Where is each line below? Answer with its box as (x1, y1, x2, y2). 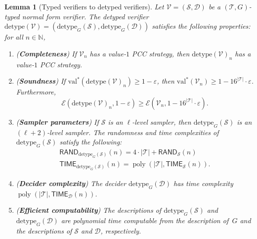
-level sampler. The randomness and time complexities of (46, 127, 219, 137)
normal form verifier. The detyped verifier (22, 11, 149, 21)
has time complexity (173, 178, 233, 188)
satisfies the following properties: (152, 21, 251, 31)
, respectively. (100, 225, 141, 236)
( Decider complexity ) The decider (16, 178, 126, 188)
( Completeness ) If (16, 48, 77, 58)
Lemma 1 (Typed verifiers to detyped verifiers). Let (4, 1, 164, 11)
